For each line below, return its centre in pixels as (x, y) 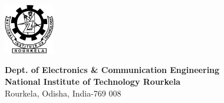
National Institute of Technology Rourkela (93, 81)
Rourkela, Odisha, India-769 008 (63, 93)
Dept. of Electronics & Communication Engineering (112, 70)
